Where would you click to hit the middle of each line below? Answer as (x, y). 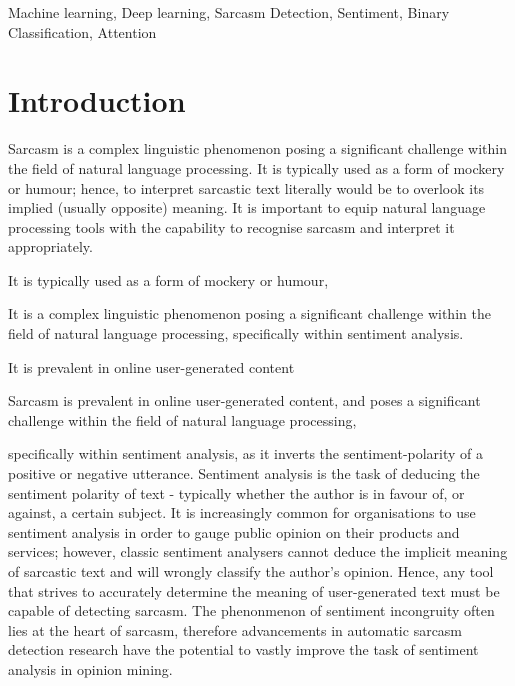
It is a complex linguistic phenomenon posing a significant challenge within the (249, 313)
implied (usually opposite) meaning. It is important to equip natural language (247, 207)
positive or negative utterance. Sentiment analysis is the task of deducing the (244, 473)
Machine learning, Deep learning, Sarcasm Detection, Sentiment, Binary (229, 12)
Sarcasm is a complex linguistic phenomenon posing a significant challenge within (257, 148)
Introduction (97, 100)
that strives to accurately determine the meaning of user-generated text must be (254, 590)
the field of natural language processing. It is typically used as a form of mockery (256, 167)
